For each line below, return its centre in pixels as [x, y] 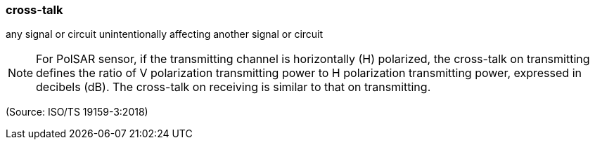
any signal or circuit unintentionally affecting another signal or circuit [165, 34]
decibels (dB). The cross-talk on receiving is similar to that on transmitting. [233, 87]
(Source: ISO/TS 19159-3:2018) [77, 112]
